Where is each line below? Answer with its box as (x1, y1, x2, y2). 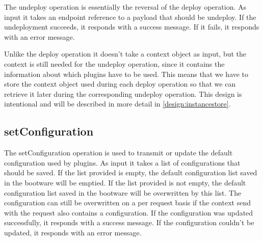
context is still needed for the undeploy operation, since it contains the (4, 58, 225, 69)
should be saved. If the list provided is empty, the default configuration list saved (4, 167, 257, 178)
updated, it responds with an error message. (4, 227, 142, 237)
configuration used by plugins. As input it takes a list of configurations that (4, 157, 241, 168)
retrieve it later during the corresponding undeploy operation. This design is (4, 88, 242, 99)
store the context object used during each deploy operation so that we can (4, 78, 236, 89)
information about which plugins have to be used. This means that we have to (4, 68, 249, 79)
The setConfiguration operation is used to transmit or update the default (4, 147, 233, 158)
